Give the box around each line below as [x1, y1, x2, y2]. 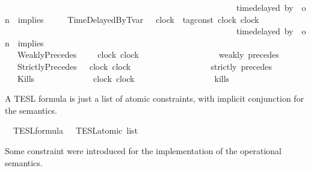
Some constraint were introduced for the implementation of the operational [5, 144, 282, 157]
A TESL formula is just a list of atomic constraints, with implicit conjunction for [5, 92, 304, 105]
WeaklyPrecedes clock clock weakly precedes [17, 48, 279, 61]
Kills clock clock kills [17, 72, 230, 84]
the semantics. [5, 104, 57, 116]
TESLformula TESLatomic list [13, 124, 138, 137]
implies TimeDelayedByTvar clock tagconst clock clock [17, 13, 259, 25]
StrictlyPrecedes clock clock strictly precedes [17, 60, 272, 72]
